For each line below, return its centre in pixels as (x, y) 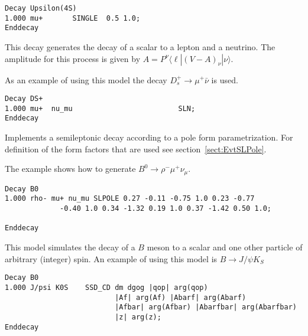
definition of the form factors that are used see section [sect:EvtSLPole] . (136, 149)
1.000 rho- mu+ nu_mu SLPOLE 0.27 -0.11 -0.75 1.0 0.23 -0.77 (130, 199)
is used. (225, 79)
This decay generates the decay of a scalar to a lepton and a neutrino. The (140, 46)
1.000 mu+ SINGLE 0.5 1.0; (73, 18)
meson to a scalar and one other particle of (225, 247)
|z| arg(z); (138, 317)
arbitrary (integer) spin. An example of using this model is (111, 258)
